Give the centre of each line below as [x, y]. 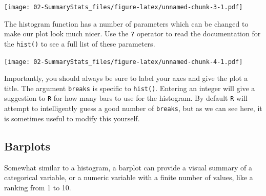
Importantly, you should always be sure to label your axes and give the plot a [126, 78]
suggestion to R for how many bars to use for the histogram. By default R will [126, 98]
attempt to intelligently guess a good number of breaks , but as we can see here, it [133, 108]
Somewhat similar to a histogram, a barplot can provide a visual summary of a [128, 167]
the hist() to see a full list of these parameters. [80, 43]
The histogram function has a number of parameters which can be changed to [126, 23]
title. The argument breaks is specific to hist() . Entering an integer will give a [130, 88]
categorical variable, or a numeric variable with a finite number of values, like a [129, 177]
